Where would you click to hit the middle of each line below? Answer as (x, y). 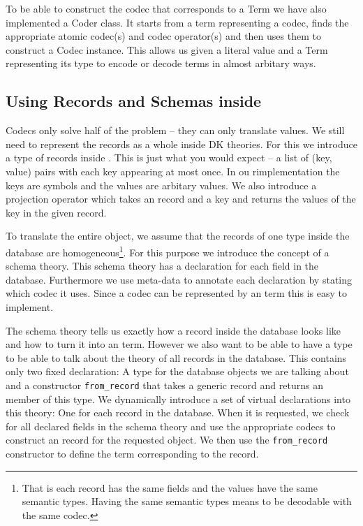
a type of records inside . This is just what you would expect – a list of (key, (169, 158)
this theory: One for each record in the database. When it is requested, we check (178, 412)
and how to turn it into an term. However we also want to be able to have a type (179, 344)
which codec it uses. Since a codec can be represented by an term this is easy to (176, 293)
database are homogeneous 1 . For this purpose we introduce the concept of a (168, 251)
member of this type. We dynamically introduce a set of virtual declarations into (178, 399)
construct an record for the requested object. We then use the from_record (167, 440)
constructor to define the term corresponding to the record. (132, 454)
